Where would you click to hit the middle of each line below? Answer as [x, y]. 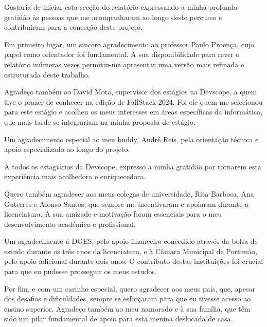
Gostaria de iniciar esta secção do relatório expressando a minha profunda [121, 7]
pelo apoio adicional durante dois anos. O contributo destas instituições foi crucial [134, 261]
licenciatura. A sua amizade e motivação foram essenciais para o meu [113, 214]
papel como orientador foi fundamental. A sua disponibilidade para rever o [122, 54]
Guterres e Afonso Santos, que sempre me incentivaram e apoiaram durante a [127, 204]
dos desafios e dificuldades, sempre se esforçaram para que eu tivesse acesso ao [128, 299]
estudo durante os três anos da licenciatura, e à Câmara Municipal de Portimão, [131, 251]
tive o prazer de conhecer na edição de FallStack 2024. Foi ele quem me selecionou [133, 101]
